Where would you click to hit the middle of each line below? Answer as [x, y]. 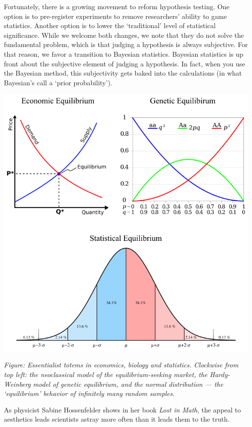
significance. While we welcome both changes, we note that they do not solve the [124, 35]
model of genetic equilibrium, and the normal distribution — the [128, 384]
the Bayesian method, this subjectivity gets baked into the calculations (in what [123, 73]
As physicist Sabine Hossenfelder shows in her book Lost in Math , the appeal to [123, 409]
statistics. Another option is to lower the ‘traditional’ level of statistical [110, 25]
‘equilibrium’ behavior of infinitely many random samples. [89, 393]
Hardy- [220, 374]
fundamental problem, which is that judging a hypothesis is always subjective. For [126, 44]
